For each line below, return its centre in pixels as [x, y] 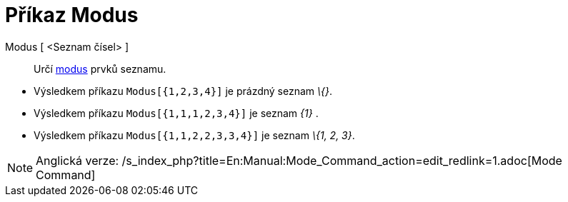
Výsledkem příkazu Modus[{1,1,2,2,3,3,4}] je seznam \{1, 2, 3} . [194, 135]
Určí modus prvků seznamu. [100, 69]
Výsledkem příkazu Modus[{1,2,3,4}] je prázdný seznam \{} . [183, 91]
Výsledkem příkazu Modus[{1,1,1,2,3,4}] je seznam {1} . [176, 113]
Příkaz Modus [72, 15]
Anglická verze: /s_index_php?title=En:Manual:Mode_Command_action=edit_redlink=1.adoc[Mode [299, 160]
